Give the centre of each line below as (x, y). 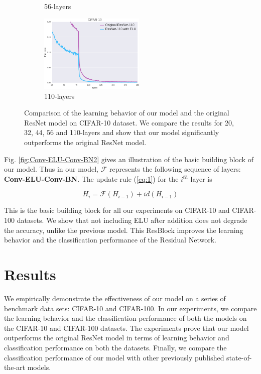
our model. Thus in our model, (51, 169)
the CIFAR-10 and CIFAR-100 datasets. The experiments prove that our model (126, 328)
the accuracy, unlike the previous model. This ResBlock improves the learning (124, 230)
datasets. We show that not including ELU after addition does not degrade (132, 220)
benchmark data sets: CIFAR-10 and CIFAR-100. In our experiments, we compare (130, 308)
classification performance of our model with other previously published (114, 357)
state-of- (239, 357)
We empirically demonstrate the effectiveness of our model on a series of (115, 298)
